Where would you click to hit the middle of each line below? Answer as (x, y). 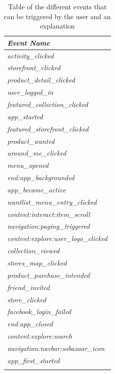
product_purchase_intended (49, 275)
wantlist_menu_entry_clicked (52, 201)
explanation (57, 26)
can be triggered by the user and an (57, 16)
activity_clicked (31, 55)
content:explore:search (40, 336)
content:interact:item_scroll (49, 214)
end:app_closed (30, 324)
